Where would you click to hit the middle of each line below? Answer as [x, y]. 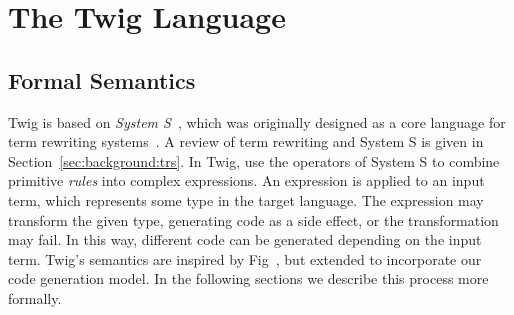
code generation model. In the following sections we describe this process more [248, 278]
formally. [35, 297]
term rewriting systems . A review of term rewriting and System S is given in [246, 141]
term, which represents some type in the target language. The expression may [246, 199]
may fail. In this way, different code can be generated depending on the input [245, 239]
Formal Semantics [102, 79]
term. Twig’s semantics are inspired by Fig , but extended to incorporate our [245, 258]
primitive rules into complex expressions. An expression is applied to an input [246, 180]
